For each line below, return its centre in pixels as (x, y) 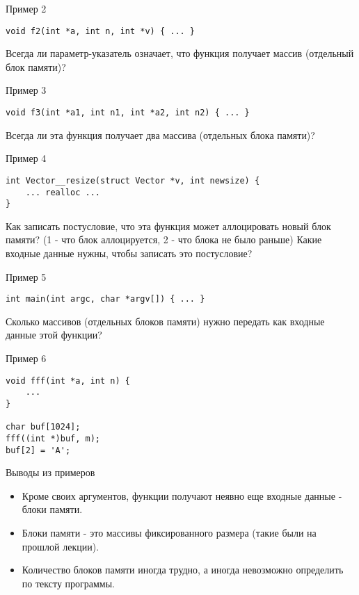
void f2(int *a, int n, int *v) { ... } (101, 31)
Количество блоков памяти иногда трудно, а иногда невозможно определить (183, 570)
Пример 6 (26, 358)
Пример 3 (26, 90)
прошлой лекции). (61, 546)
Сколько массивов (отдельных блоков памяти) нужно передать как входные (165, 321)
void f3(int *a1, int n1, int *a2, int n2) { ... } (128, 113)
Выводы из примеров (50, 472)
